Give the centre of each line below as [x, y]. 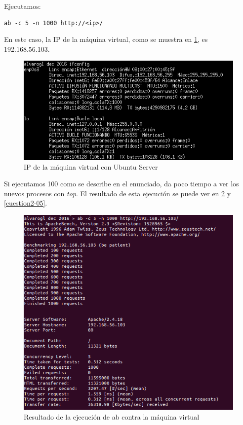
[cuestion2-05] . [26, 203]
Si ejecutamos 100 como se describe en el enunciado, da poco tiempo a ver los [121, 183]
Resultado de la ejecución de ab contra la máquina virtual [112, 416]
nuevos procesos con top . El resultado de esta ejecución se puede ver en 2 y [118, 193]
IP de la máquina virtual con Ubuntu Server [91, 167]
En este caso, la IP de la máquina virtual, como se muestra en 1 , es [106, 39]
